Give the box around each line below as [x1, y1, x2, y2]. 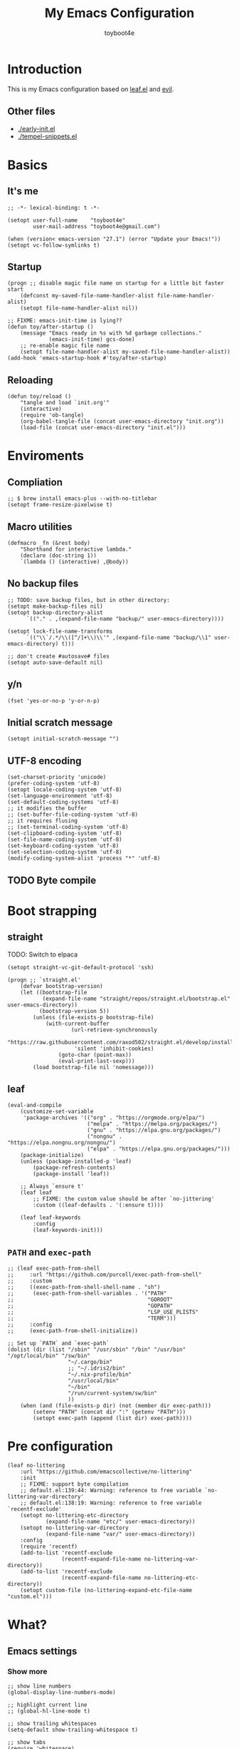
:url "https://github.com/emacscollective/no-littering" [20, 1468, 193, 1476]
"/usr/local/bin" [68, 1377, 119, 1385]
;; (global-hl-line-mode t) [7, 1708, 91, 1715]
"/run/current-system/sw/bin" [68, 1389, 158, 1397]
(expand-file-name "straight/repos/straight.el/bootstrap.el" [42, 995, 231, 1002]
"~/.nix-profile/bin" [68, 1371, 132, 1378]
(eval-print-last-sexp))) [58, 1057, 135, 1064]
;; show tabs [7, 1739, 46, 1746]
